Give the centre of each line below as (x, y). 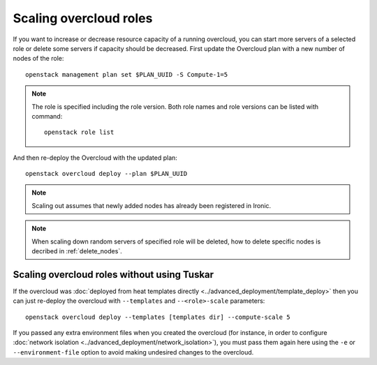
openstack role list (79, 132)
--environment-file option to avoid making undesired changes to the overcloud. (133, 352)
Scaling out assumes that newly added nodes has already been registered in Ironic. (151, 205)
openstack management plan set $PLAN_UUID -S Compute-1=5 (127, 74)
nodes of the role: (38, 59)
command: (47, 116)
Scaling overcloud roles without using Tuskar (113, 275)
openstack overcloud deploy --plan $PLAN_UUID (106, 174)
